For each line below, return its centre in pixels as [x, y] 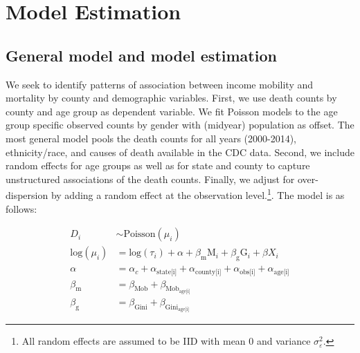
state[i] [167, 272]
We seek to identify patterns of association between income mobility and [160, 84]
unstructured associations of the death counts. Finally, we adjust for [150, 179]
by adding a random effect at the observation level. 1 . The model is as [198, 194]
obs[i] [247, 272]
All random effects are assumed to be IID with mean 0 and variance [166, 341]
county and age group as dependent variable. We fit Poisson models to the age [172, 111]
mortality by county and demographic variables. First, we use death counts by [171, 98]
